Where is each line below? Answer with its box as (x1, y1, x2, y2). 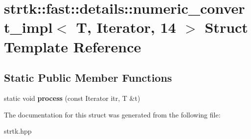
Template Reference (4, 36, 141, 56)
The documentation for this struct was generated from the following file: (4, 109, 221, 119)
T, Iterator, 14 (76, 17, 176, 37)
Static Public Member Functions (4, 70, 172, 85)
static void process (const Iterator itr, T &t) (4, 93, 140, 103)
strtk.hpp (4, 126, 32, 136)
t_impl (4, 17, 53, 37)
